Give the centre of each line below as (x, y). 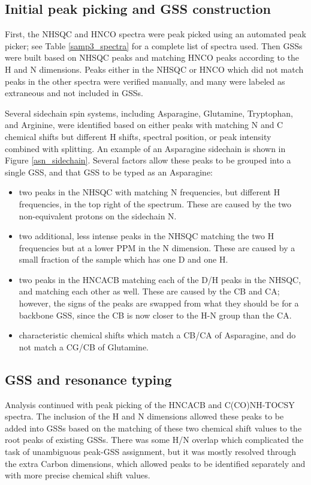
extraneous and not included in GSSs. (74, 93)
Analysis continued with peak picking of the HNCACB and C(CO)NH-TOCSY (150, 404)
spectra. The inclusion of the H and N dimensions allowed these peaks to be (144, 416)
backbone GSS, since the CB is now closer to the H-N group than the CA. (155, 315)
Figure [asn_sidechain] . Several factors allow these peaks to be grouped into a (148, 160)
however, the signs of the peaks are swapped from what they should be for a (159, 303)
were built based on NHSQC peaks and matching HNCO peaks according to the (152, 57)
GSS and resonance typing (88, 379)
